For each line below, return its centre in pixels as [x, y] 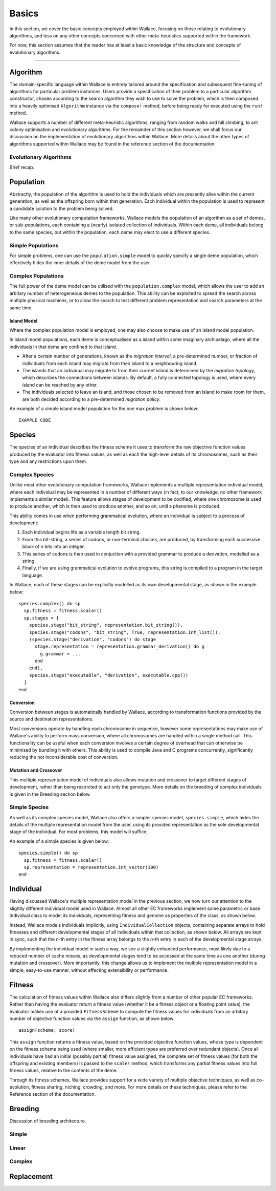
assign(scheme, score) [47, 1030]
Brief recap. [22, 167]
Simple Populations [34, 245]
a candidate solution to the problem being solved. [62, 208]
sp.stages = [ [41, 618]
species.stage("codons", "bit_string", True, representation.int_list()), [125, 632]
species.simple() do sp [48, 853]
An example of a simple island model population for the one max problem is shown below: [104, 408]
